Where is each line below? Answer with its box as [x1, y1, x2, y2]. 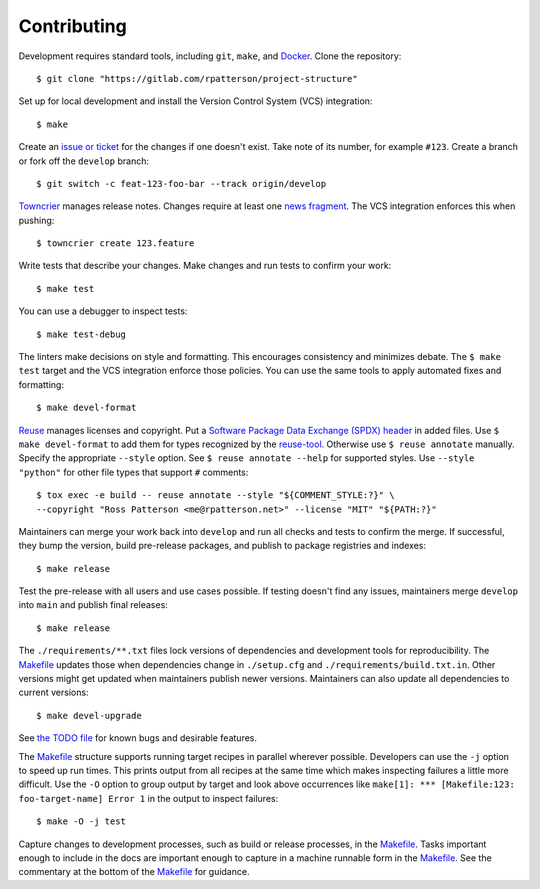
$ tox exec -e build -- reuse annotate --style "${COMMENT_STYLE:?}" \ [36, 490, 395, 501]
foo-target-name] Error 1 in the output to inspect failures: [18, 792, 279, 804]
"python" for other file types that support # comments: [18, 466, 249, 478]
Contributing [18, 15, 127, 37]
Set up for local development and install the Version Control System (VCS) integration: [18, 95, 373, 107]
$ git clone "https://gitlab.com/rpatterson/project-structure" [36, 73, 359, 84]
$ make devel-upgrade [36, 710, 142, 721]
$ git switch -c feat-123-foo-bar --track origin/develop [36, 178, 327, 189]
